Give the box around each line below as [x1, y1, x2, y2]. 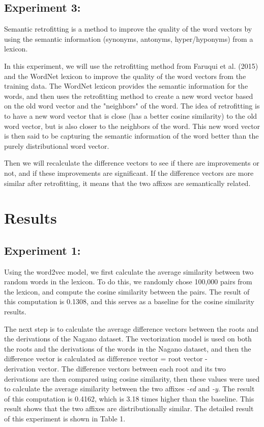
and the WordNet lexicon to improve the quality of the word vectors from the [4, 70, 246, 81]
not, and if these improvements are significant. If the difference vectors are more [4, 167, 254, 178]
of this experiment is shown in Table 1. [4, 413, 126, 423]
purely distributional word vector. [4, 140, 109, 151]
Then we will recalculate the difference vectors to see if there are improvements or [4, 157, 259, 168]
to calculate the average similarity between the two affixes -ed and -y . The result [4, 383, 255, 394]
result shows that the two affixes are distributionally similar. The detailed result [4, 403, 254, 414]
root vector [168, 356, 203, 363]
